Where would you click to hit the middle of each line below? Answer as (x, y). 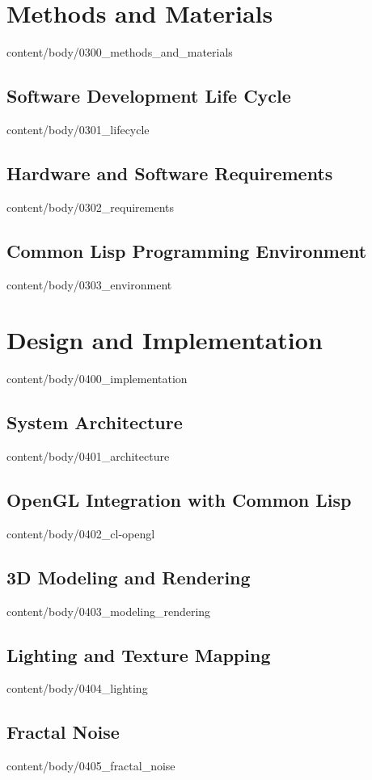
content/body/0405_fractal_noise (91, 766)
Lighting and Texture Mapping (139, 654)
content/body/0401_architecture (88, 456)
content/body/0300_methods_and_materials (120, 52)
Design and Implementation (165, 340)
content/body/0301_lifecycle (78, 129)
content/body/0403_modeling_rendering (109, 611)
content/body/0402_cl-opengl (81, 533)
